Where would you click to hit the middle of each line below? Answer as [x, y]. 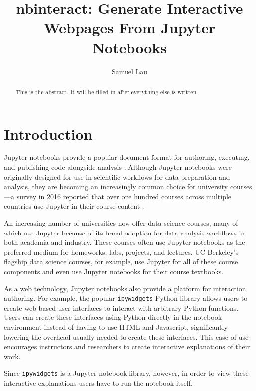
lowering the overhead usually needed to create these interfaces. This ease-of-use [126, 337]
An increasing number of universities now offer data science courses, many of [121, 223]
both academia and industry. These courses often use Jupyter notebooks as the [125, 242]
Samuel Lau [129, 71]
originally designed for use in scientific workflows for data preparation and [117, 177]
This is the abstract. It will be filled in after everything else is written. [107, 92]
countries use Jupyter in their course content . [74, 206]
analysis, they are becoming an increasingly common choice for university [116, 187]
